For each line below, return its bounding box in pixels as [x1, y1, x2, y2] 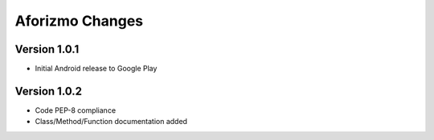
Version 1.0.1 [14, 42, 80, 56]
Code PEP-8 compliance [35, 105, 117, 115]
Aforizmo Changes [14, 12, 144, 30]
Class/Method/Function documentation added [35, 117, 188, 126]
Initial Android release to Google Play [35, 64, 158, 74]
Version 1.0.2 [14, 84, 83, 98]
